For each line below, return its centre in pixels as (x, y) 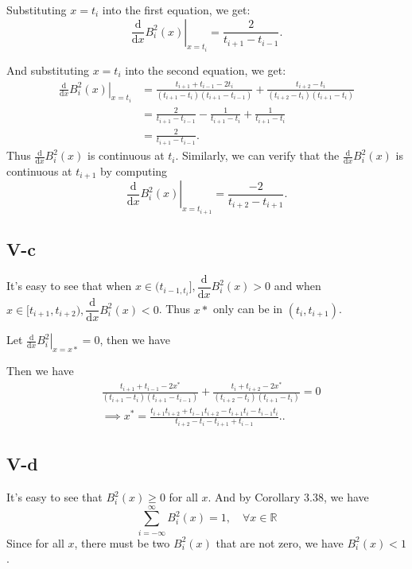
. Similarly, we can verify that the (257, 155)
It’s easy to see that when (69, 286)
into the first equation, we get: (176, 10)
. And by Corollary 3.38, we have (288, 497)
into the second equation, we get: (206, 70)
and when (297, 286)
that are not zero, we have (280, 542)
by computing (134, 170)
